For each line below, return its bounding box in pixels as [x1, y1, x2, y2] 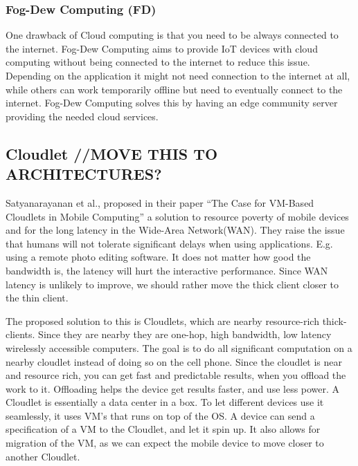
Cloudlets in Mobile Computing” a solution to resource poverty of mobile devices [6, 209, 349, 223]
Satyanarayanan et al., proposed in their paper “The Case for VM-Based [6, 195, 314, 209]
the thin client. [6, 290, 69, 305]
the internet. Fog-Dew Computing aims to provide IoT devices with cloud [6, 41, 318, 55]
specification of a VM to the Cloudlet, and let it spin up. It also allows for [6, 422, 321, 436]
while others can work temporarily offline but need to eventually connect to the [6, 82, 343, 96]
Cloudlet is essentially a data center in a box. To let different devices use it [6, 395, 324, 409]
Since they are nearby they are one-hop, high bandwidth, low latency [38, 327, 332, 342]
